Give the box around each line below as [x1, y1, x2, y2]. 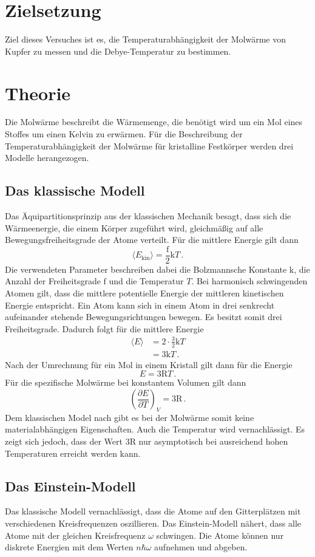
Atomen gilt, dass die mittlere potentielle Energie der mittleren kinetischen [5, 287, 284, 299]
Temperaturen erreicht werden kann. [5, 446, 141, 459]
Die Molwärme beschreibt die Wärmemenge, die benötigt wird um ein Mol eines [5, 115, 303, 128]
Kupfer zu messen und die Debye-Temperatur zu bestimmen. [5, 44, 231, 57]
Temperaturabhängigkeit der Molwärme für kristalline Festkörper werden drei [5, 139, 294, 152]
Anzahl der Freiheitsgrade [5, 275, 101, 287]
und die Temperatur [109, 275, 184, 287]
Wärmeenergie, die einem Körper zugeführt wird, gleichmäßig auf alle [5, 221, 263, 234]
